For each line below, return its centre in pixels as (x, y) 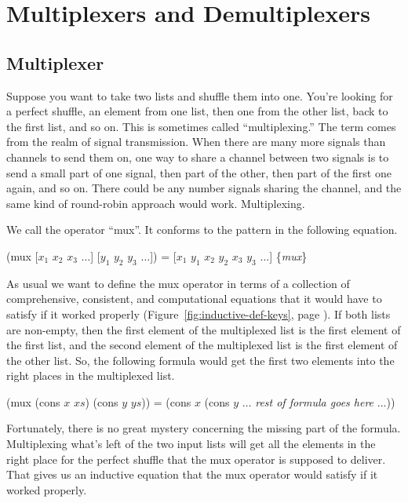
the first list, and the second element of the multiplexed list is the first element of (202, 345)
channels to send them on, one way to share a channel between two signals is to (198, 157)
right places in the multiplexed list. (91, 375)
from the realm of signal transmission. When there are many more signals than (196, 142)
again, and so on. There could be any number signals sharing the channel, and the (204, 188)
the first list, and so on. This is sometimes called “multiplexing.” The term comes (201, 126)
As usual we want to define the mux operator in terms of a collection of (178, 283)
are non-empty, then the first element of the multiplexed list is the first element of (204, 329)
